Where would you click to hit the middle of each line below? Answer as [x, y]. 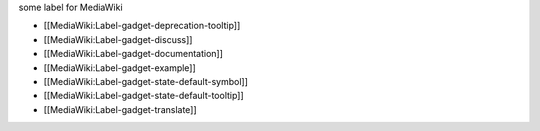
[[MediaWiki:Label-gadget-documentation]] [133, 54]
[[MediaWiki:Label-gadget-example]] [120, 67]
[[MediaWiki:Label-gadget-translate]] [120, 109]
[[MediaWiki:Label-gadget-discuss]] [118, 39]
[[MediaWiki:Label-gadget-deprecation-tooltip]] [142, 26]
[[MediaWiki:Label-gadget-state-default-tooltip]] [143, 96]
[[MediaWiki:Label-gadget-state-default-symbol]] [146, 81]
